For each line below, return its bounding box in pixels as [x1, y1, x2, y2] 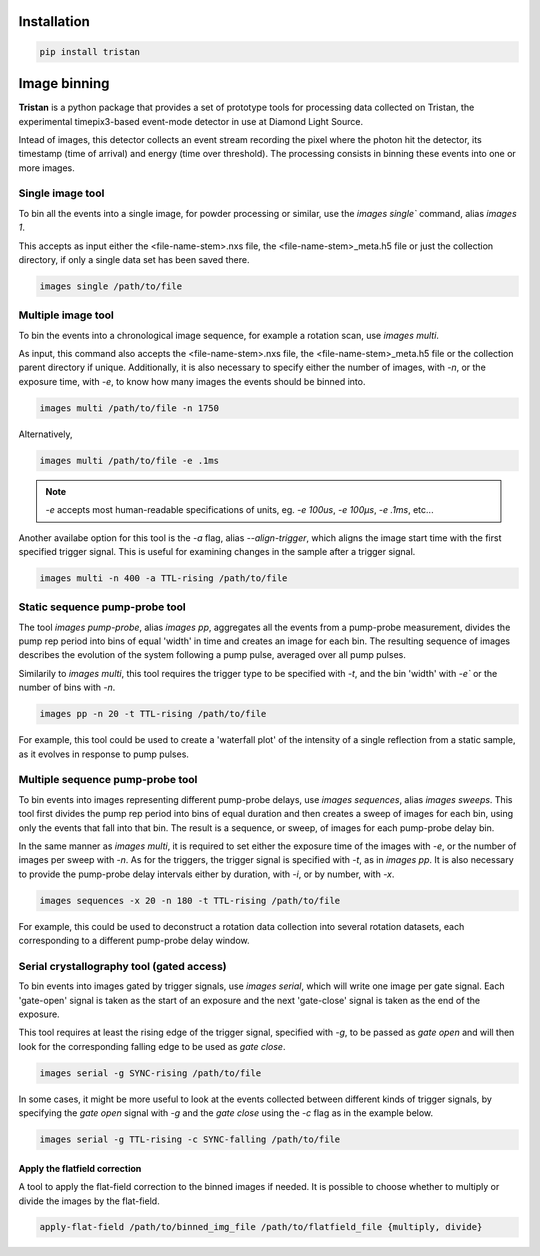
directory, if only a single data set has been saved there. [18, 253, 250, 265]
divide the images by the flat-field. [18, 1195, 160, 1207]
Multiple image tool [18, 308, 115, 322]
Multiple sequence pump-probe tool [18, 773, 198, 787]
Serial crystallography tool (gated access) [18, 959, 227, 973]
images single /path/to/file [39, 280, 183, 292]
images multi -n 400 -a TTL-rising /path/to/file [39, 572, 288, 584]
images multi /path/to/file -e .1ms [39, 455, 220, 466]
